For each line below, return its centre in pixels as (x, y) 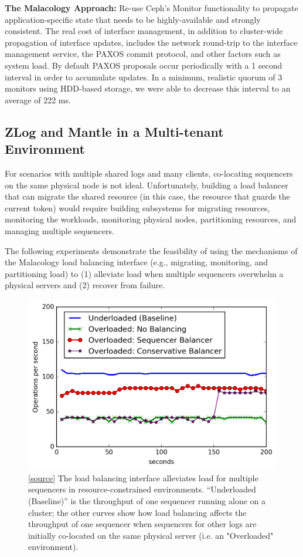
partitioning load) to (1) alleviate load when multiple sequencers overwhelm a (144, 273)
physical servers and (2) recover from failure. (85, 285)
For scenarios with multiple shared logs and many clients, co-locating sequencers (149, 173)
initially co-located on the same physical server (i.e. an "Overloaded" (151, 535)
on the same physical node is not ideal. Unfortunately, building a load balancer (147, 185)
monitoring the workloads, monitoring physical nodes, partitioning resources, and (151, 219)
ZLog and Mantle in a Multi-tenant (114, 131)
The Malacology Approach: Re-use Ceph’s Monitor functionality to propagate (151, 8)
